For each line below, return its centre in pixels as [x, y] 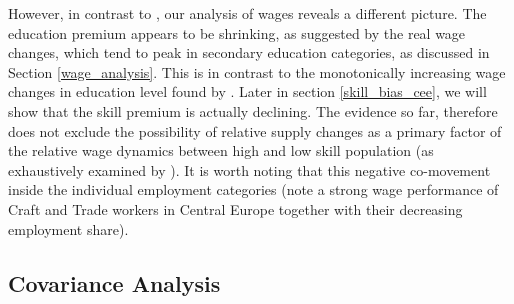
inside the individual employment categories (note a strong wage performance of [253, 189]
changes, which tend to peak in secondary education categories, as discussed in [249, 52]
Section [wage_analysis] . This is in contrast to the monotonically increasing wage [257, 71]
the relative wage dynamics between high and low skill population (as [221, 150]
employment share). [68, 228]
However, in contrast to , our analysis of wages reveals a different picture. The [247, 13]
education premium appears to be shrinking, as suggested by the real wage [237, 32]
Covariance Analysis [114, 282]
